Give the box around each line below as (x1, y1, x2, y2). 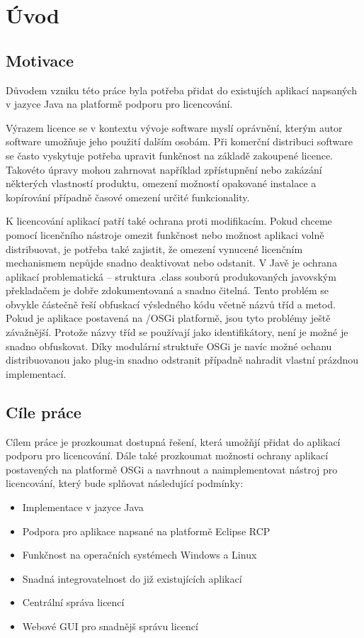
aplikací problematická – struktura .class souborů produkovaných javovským (6, 269, 336, 284)
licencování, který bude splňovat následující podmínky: (6, 476, 244, 491)
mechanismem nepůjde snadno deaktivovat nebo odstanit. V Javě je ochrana (6, 255, 337, 270)
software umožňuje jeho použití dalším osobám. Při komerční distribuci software (6, 134, 353, 149)
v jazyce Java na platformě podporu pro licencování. (6, 96, 233, 111)
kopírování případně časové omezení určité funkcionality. (6, 189, 250, 204)
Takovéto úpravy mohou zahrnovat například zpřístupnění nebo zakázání (6, 162, 322, 177)
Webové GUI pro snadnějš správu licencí (22, 619, 198, 633)
